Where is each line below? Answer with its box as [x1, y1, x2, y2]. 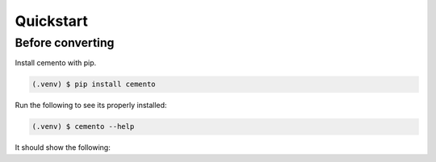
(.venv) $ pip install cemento [31, 80, 157, 89]
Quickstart [15, 12, 89, 30]
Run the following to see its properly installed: [15, 101, 167, 110]
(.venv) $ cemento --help [31, 122, 135, 131]
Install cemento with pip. [15, 58, 97, 68]
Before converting [15, 35, 115, 50]
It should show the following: [15, 143, 111, 152]
